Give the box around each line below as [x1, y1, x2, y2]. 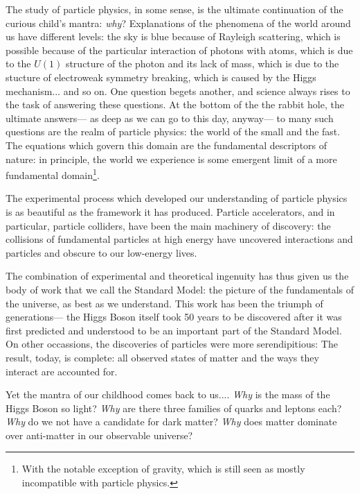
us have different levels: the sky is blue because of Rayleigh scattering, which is [6, 29, 341, 44]
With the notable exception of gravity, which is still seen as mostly [21, 461, 305, 476]
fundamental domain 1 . [6, 166, 100, 182]
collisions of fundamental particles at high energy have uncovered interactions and [6, 232, 353, 246]
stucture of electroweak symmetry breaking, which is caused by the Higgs [6, 69, 316, 84]
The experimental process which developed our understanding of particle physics [6, 191, 348, 205]
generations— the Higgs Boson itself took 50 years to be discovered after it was [6, 309, 342, 324]
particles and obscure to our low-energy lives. [6, 245, 197, 259]
